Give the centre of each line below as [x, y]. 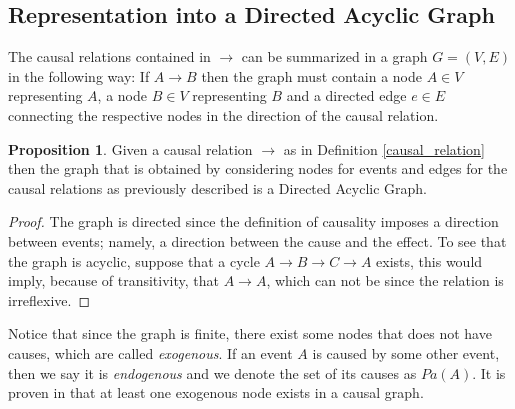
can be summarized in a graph [334, 56]
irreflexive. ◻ [49, 299]
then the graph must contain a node [312, 75]
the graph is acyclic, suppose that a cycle [134, 260]
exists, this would [429, 260]
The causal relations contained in [109, 56]
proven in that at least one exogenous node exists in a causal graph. [216, 392]
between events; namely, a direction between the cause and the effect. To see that [257, 240]
